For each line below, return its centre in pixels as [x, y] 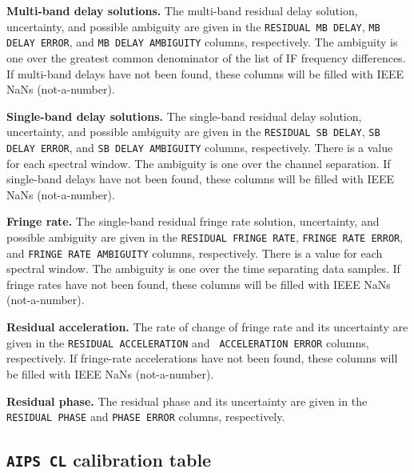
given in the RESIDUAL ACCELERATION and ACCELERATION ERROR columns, [188, 342]
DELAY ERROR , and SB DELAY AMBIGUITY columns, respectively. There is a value [200, 147]
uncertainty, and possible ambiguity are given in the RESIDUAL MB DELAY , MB [193, 26]
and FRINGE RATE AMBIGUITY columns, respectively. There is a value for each [195, 253]
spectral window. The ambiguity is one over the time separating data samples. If [203, 269]
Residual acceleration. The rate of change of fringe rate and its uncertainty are [207, 327]
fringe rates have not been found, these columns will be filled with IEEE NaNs [199, 284]
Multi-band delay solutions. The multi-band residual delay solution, [182, 10]
